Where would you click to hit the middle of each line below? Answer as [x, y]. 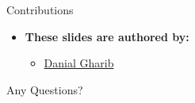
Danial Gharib [79, 63]
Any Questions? [45, 89]
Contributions [40, 10]
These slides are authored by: [107, 36]
